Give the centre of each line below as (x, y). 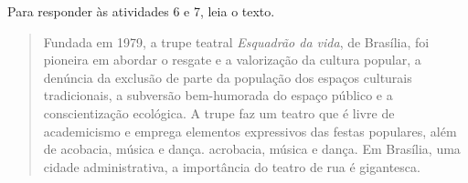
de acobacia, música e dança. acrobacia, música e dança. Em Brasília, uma (252, 149)
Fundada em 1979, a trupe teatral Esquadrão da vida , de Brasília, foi (236, 41)
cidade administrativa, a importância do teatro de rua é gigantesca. (232, 166)
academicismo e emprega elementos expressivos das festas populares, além (250, 131)
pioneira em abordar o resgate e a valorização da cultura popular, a (232, 60)
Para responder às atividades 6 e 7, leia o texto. (141, 11)
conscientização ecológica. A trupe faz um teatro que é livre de (219, 112)
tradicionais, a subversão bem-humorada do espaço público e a (218, 95)
